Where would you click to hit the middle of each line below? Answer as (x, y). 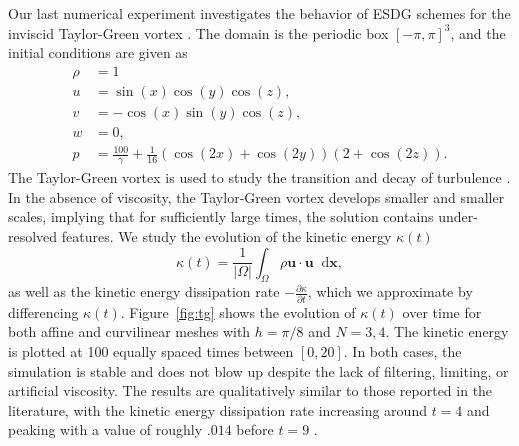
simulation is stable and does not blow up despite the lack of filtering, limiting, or (258, 370)
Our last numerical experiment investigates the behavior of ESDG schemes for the (259, 13)
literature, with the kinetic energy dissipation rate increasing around (217, 409)
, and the (478, 32)
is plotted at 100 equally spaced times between (151, 350)
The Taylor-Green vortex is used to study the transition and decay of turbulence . (259, 177)
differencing (43, 311)
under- (458, 216)
